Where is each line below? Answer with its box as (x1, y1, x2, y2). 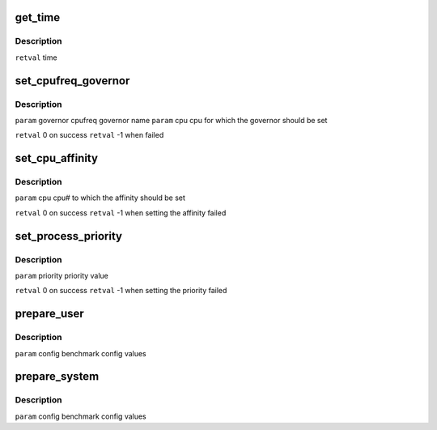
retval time (15, 53, 57, 62)
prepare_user (15, 307, 84, 321)
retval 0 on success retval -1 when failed (15, 130, 164, 140)
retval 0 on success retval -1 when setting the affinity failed (15, 207, 227, 218)
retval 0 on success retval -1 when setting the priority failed (15, 286, 227, 296)
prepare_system (15, 369, 100, 384)
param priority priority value (15, 271, 109, 281)
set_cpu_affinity (15, 151, 99, 165)
